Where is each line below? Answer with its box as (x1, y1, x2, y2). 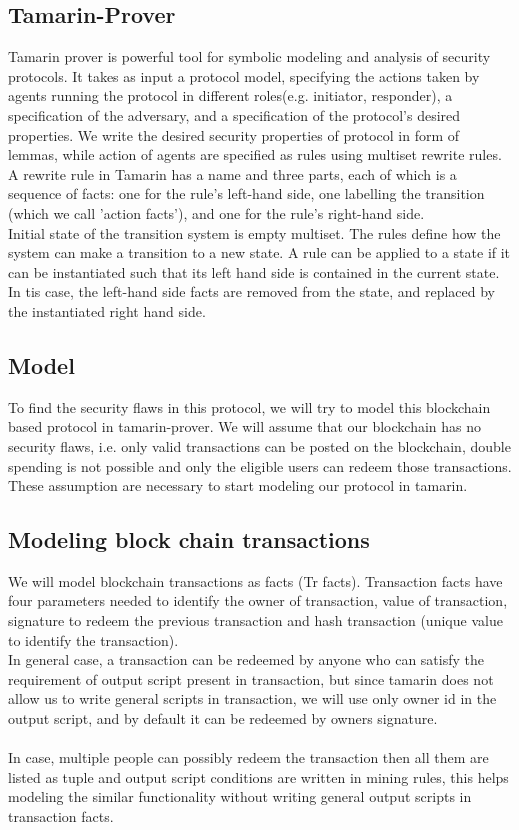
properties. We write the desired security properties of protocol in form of (8, 124, 460, 145)
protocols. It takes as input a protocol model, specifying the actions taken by (8, 65, 480, 86)
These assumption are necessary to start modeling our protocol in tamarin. (8, 475, 468, 496)
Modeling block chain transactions (8, 524, 370, 555)
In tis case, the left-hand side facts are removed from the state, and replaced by (8, 281, 495, 302)
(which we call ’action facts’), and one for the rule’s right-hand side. (8, 202, 425, 223)
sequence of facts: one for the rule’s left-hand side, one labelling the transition (8, 183, 485, 204)
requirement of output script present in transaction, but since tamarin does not (8, 668, 494, 689)
